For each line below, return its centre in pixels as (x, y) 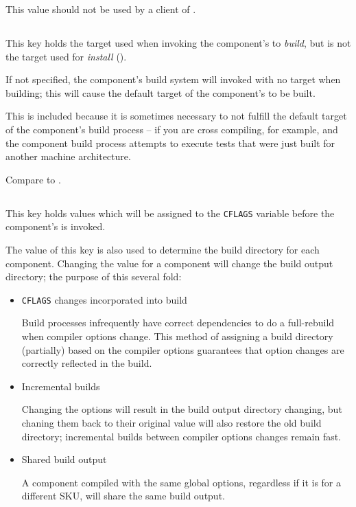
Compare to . (33, 179)
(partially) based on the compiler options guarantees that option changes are (183, 349)
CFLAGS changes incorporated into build (104, 299)
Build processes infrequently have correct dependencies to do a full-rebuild (178, 323)
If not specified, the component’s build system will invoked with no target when (173, 79)
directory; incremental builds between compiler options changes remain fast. (181, 436)
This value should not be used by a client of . (101, 9)
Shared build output (64, 459)
